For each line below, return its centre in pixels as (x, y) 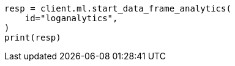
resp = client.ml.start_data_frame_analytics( (118, 8)
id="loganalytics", (71, 18)
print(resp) (33, 38)
